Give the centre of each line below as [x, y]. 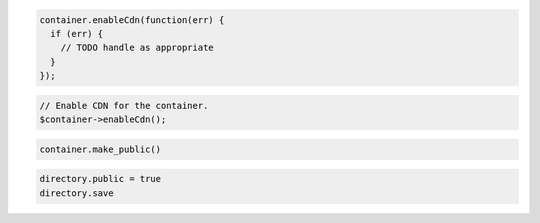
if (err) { [77, 33]
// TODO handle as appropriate [137, 48]
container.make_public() [100, 149]
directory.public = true [100, 179]
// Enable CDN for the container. [124, 105]
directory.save [76, 193]
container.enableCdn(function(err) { [132, 19]
